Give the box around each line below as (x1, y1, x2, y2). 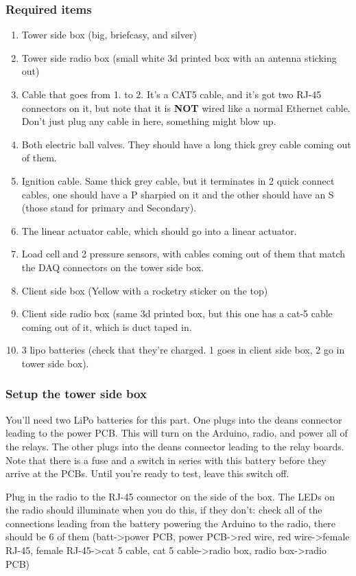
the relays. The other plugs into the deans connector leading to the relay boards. (5, 439, 344, 453)
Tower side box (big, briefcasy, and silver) (21, 27, 197, 42)
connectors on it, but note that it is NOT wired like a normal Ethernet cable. (21, 100, 351, 115)
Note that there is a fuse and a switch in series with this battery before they (5, 452, 327, 467)
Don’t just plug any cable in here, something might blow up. (21, 114, 276, 128)
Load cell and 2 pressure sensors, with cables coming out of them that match (21, 246, 346, 261)
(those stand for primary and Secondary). (21, 200, 197, 215)
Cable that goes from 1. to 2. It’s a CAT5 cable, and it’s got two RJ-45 (21, 87, 322, 101)
